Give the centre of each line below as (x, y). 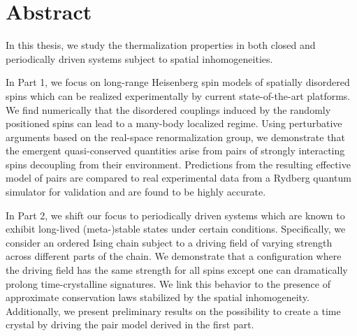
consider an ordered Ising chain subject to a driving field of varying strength (169, 242)
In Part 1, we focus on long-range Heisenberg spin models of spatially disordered (178, 82)
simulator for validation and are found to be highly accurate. (136, 192)
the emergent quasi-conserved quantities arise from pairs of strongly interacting (175, 151)
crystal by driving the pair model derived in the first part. (130, 324)
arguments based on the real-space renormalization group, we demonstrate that (175, 137)
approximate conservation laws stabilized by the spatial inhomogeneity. (158, 297)
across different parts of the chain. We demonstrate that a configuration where (174, 256)
